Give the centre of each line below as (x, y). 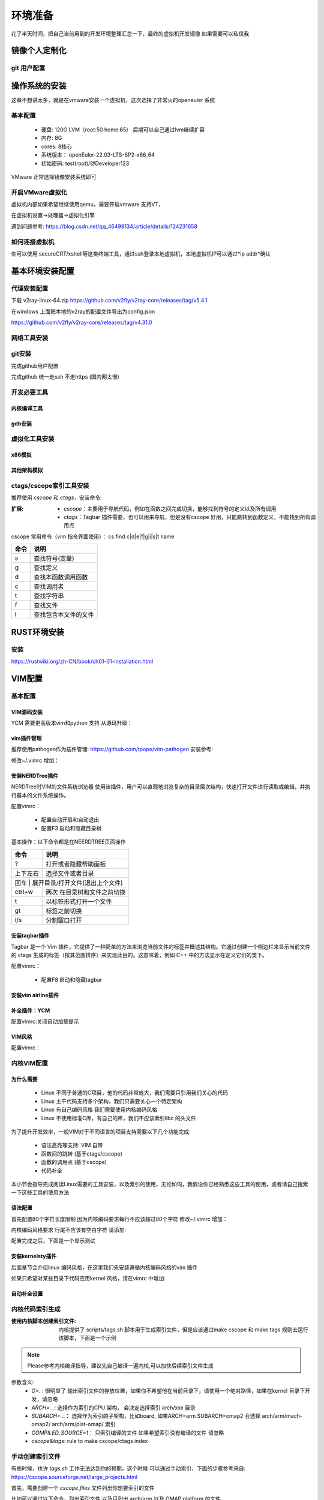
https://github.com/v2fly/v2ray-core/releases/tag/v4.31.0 (82, 322)
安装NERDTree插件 (34, 775)
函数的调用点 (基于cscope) (74, 1162)
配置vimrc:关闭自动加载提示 (45, 1021)
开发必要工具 (30, 392)
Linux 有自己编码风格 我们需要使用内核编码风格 (99, 1109)
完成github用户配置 (35, 365)
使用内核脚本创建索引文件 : (43, 1321)
